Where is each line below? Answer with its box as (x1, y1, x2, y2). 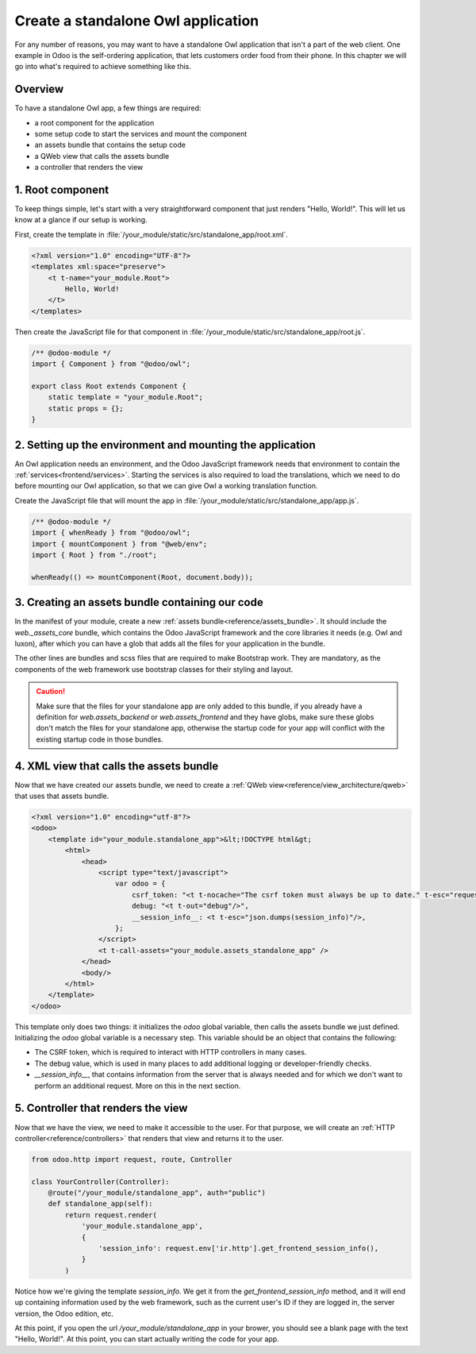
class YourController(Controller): (31, 1177, 170, 1186)
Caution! (36, 687, 66, 696)
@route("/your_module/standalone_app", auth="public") (48, 1188, 266, 1198)
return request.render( (64, 1210, 158, 1219)
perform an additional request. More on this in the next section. (34, 1081, 241, 1090)
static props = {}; (48, 403, 125, 413)
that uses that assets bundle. (14, 791, 109, 801)
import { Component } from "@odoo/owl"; (31, 360, 190, 368)
